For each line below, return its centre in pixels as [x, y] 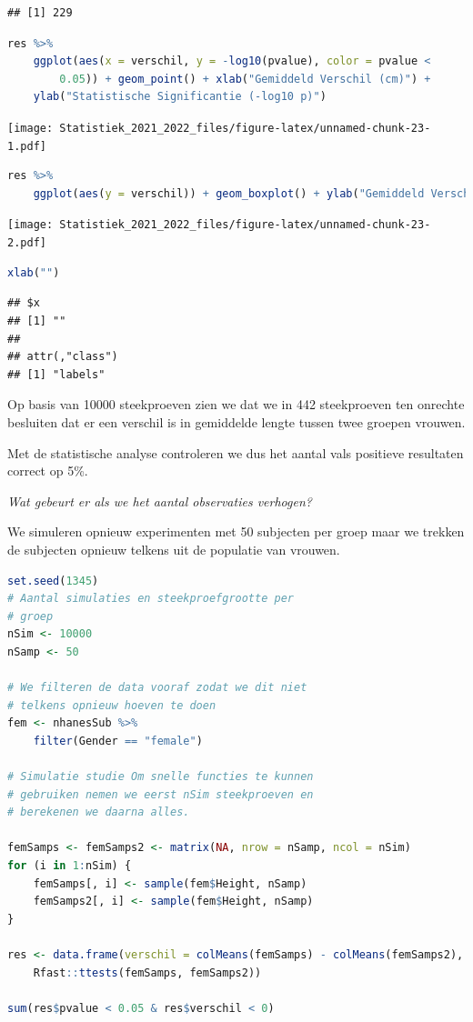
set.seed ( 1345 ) [53, 581]
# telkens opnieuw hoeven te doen [112, 705]
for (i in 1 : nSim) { [70, 866]
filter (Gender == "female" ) [118, 741]
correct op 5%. [48, 471]
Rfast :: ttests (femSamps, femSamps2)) [147, 972]
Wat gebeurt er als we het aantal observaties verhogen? [160, 501]
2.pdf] [27, 243]
